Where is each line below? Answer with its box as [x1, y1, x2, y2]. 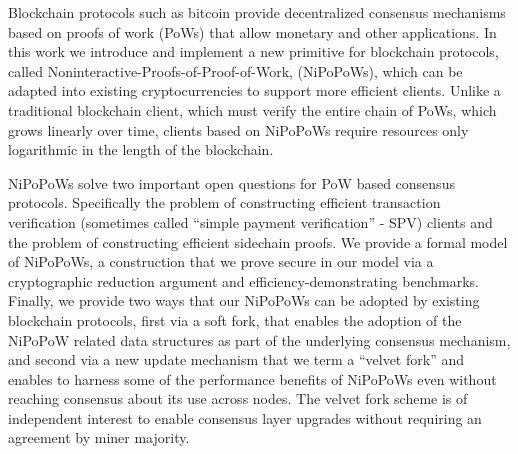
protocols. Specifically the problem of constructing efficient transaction [8, 192, 441, 213]
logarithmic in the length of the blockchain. [8, 139, 274, 160]
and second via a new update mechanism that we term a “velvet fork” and [8, 349, 464, 370]
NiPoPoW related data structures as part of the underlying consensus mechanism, [8, 329, 511, 350]
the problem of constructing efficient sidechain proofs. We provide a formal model [8, 231, 508, 252]
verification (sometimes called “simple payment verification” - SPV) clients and [8, 211, 493, 232]
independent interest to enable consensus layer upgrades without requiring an [8, 407, 482, 428]
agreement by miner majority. [8, 427, 190, 448]
